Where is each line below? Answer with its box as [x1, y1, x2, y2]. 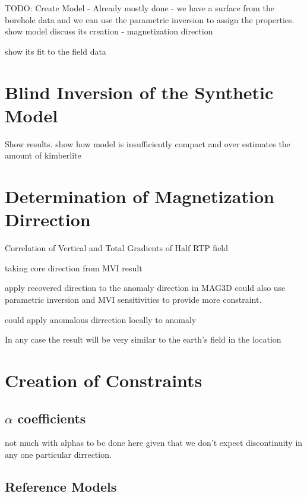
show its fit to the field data [5, 45, 106, 57]
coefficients [17, 409, 86, 427]
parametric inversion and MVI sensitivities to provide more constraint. [5, 293, 262, 305]
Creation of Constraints [5, 368, 202, 392]
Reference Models [5, 477, 117, 495]
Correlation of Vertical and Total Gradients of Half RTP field [5, 242, 229, 254]
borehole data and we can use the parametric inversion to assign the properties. [5, 13, 295, 26]
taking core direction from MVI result [5, 261, 143, 274]
